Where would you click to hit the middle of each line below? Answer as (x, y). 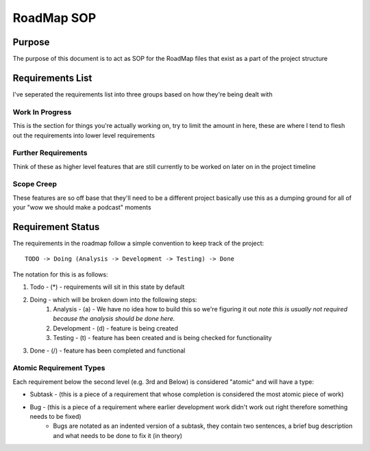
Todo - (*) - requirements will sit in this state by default (107, 287)
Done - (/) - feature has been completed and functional (108, 350)
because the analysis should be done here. (114, 319)
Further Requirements (50, 153)
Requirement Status (56, 227)
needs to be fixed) (56, 416)
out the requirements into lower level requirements (84, 135)
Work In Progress (42, 112)
